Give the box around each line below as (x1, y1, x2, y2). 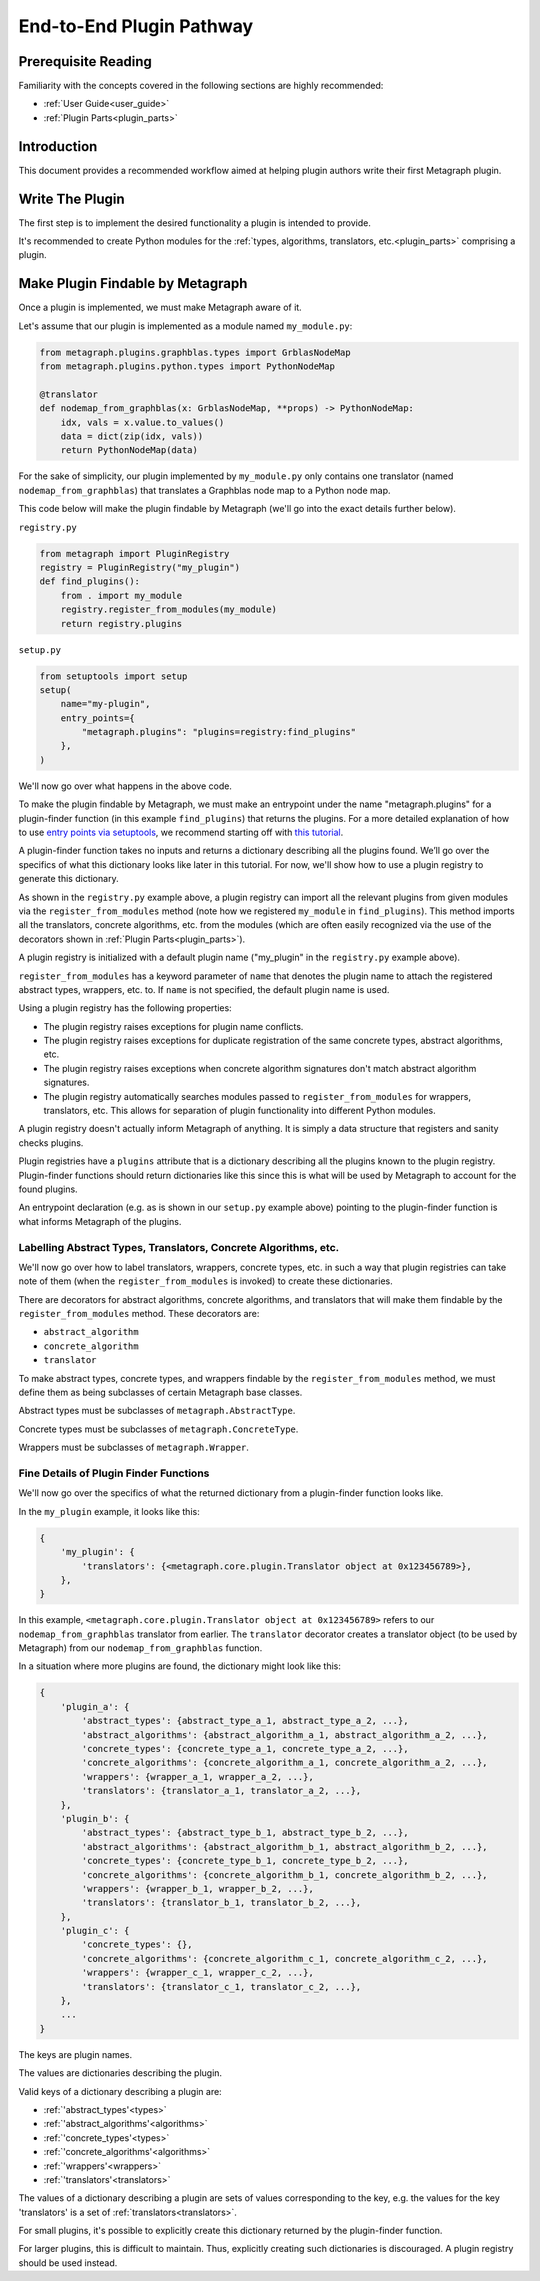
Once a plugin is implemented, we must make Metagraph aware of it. (18, 301, 302, 314)
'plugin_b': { (60, 1813, 130, 1824)
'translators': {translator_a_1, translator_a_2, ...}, (81, 1785, 362, 1797)
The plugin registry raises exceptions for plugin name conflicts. (43, 1020, 304, 1032)
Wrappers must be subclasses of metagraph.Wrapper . (18, 1441, 250, 1454)
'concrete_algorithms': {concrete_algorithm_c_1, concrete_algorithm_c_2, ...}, (81, 1953, 489, 1964)
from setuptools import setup (39, 670, 188, 682)
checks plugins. (18, 1136, 84, 1149)
